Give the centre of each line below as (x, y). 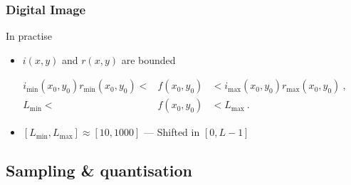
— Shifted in (172, 132)
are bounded (148, 59)
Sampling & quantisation (99, 170)
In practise (29, 36)
